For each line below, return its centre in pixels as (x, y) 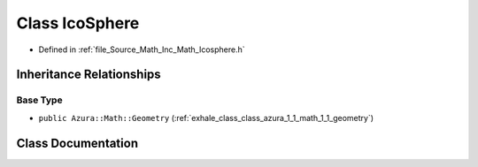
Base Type (39, 100)
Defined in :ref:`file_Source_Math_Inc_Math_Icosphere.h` (142, 49)
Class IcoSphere (78, 23)
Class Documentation (77, 143)
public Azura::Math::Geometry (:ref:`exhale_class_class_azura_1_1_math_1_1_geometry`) (206, 118)
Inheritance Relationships (89, 75)
